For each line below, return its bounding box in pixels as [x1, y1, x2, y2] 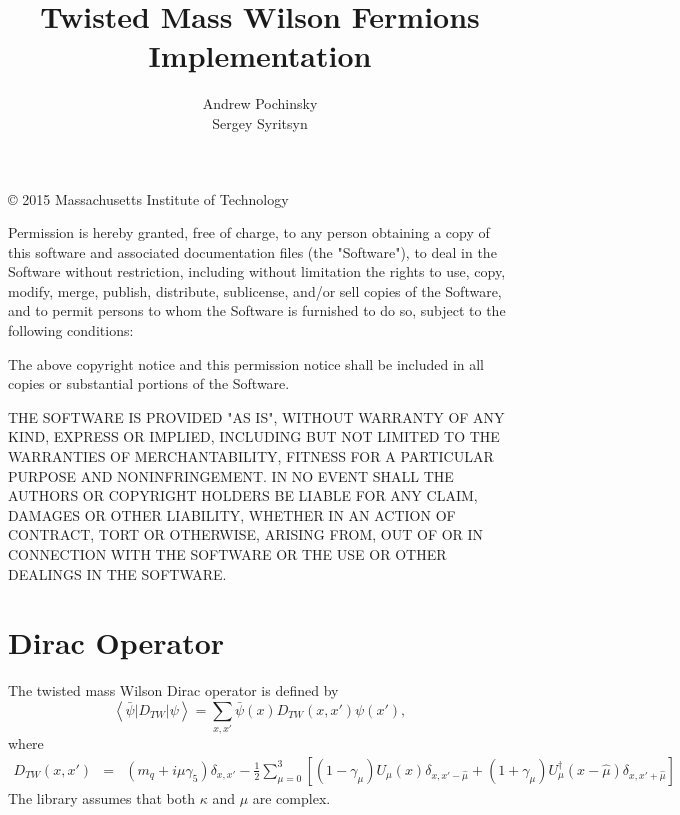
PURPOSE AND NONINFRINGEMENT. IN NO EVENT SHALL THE [8, 465, 454, 486]
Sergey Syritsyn [212, 112, 308, 133]
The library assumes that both [8, 787, 195, 808]
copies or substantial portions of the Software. [8, 373, 290, 394]
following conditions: [8, 320, 134, 341]
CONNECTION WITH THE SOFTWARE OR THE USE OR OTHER [8, 544, 447, 564]
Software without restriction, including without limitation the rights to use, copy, [8, 261, 506, 282]
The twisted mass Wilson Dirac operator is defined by [8, 680, 339, 701]
